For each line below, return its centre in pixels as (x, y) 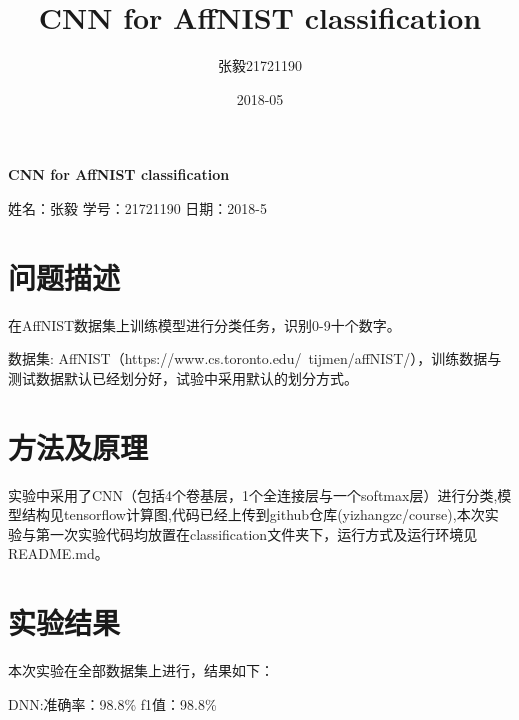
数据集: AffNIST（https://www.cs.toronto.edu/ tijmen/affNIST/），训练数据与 (255, 358)
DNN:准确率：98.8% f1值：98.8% (112, 703)
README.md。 (58, 553)
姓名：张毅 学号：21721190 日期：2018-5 (137, 207)
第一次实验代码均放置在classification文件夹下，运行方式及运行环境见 (256, 533)
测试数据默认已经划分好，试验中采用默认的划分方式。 (183, 377)
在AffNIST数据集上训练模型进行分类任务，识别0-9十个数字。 (204, 324)
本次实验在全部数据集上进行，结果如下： (141, 670)
